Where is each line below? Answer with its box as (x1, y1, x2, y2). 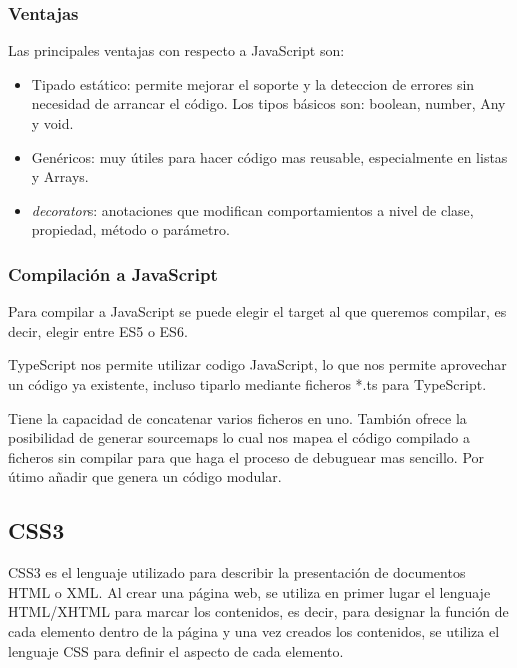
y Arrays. (31, 166, 89, 187)
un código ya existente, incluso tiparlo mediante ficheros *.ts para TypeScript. (8, 373, 487, 394)
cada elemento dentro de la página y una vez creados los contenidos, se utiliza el (8, 620, 500, 641)
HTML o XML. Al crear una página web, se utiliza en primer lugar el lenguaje (8, 581, 491, 602)
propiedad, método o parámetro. (31, 219, 230, 240)
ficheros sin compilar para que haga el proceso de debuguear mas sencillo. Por (8, 446, 485, 467)
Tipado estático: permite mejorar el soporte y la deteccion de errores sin (31, 73, 475, 94)
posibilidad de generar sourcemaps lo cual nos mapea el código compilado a (8, 427, 471, 448)
